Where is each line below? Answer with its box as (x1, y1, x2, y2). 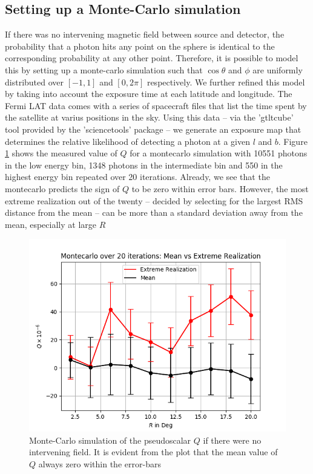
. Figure (278, 135, 308, 147)
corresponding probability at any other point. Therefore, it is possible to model (5, 52, 298, 64)
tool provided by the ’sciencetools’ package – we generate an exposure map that (5, 122, 301, 135)
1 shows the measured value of (5, 147, 117, 159)
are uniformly (252, 63, 303, 76)
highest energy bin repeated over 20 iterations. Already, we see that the (5, 170, 270, 183)
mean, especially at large (5, 218, 96, 230)
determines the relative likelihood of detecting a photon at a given (5, 135, 250, 147)
